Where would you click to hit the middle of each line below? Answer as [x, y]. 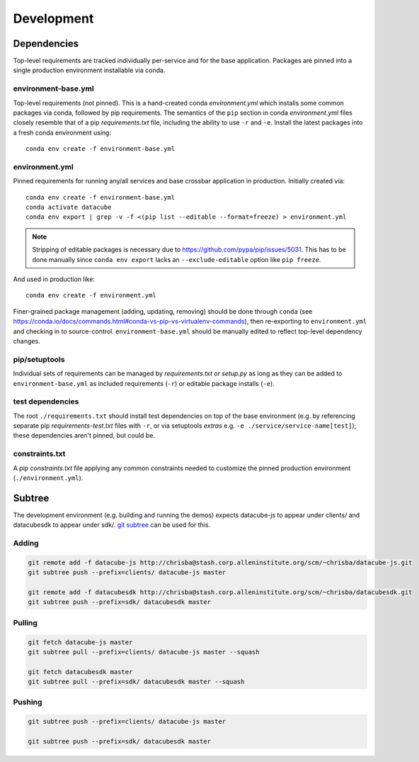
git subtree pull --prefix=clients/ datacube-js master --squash [144, 652]
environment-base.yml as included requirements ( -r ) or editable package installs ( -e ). [144, 383]
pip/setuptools [39, 359]
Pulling [25, 622]
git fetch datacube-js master [80, 642]
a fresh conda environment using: [62, 132]
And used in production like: [54, 279]
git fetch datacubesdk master [80, 672]
